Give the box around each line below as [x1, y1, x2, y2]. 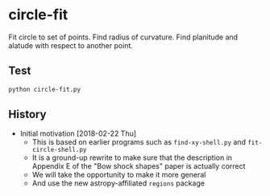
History [8, 108, 47, 121]
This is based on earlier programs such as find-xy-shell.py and [31, 137, 246, 147]
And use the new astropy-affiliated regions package [31, 178, 206, 188]
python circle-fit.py [8, 85, 81, 93]
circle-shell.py [31, 146, 87, 154]
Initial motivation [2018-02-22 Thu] [19, 129, 137, 138]
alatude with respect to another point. [8, 40, 133, 50]
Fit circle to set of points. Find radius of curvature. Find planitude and [8, 32, 239, 42]
